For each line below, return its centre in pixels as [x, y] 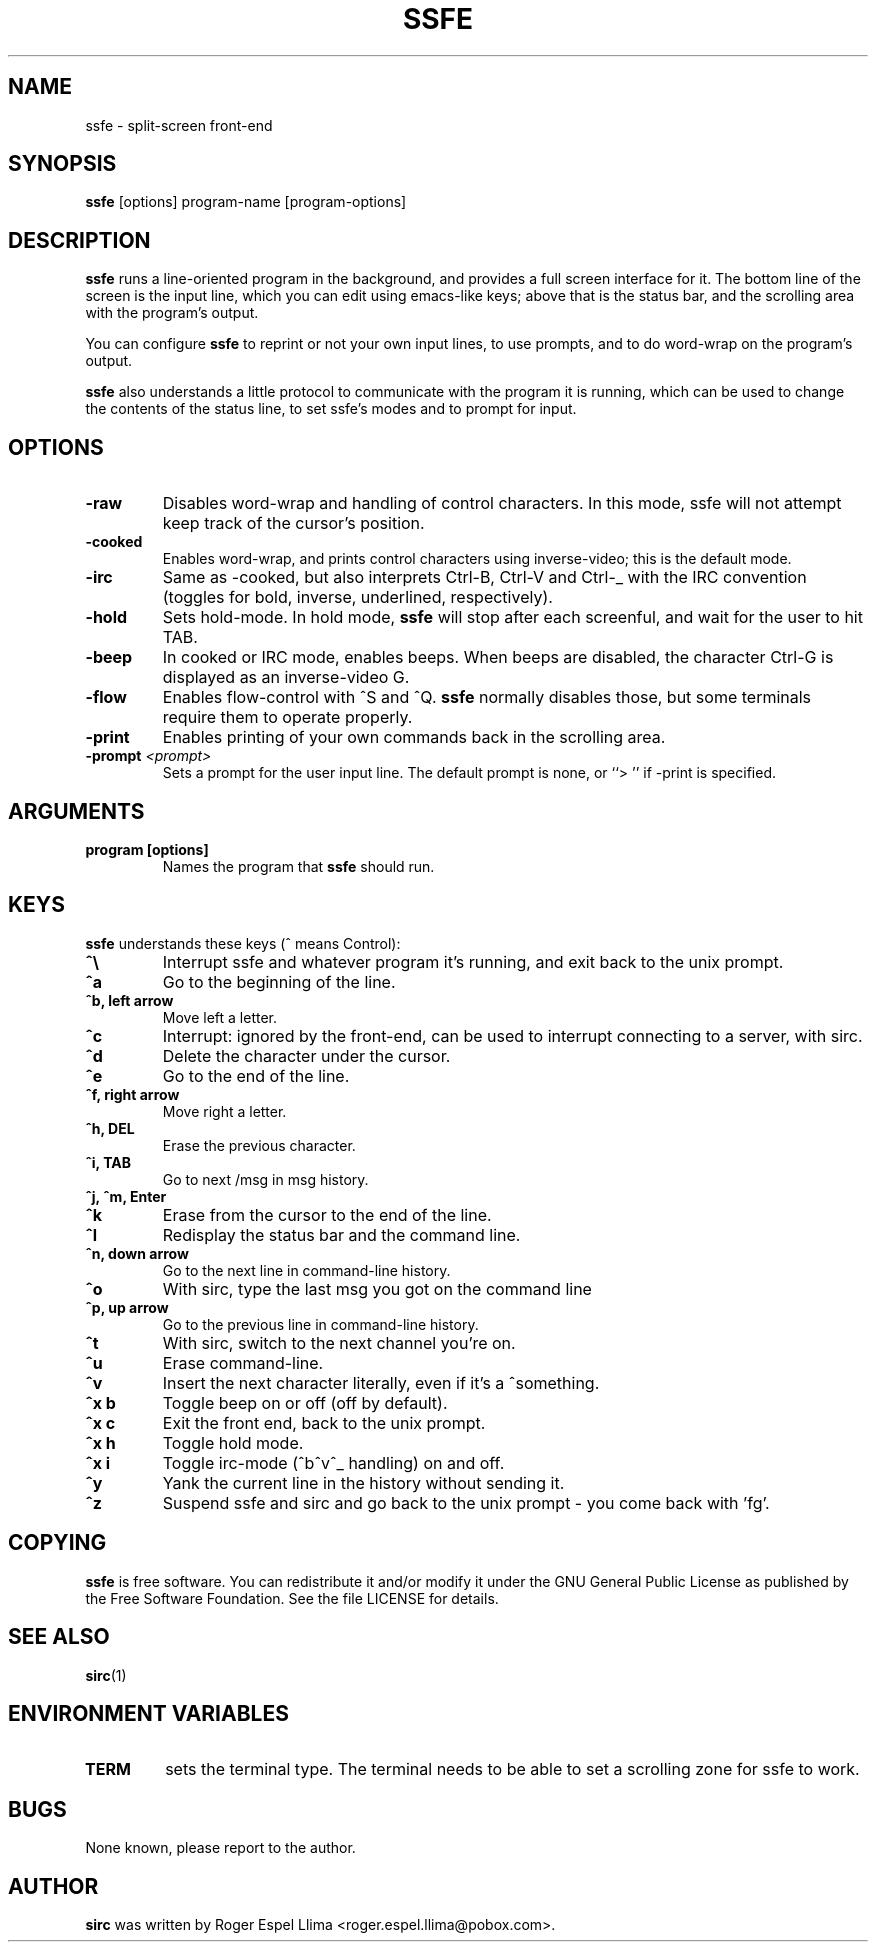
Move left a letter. [219, 1017]
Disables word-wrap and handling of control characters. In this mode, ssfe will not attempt [502, 503]
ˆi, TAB [108, 1162]
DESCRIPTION [79, 240]
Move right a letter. [224, 1111]
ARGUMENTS [76, 811]
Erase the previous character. [259, 1145]
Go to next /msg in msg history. [265, 1179]
